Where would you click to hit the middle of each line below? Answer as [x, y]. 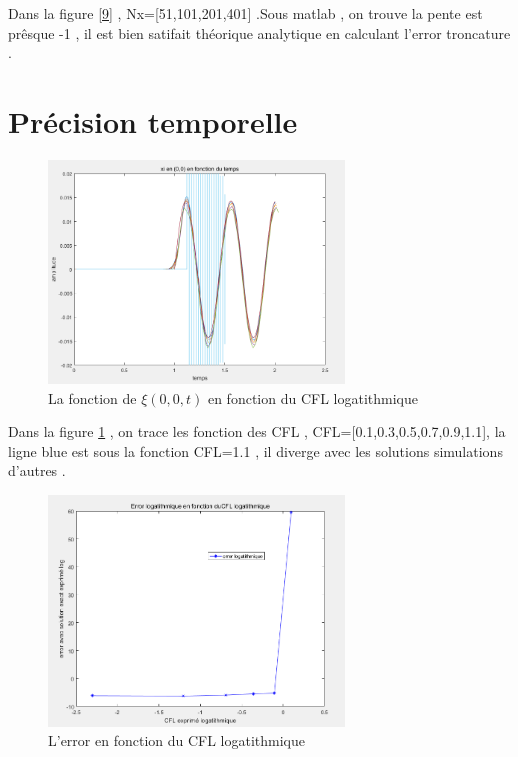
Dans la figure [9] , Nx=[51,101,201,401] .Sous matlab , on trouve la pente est [245, 13]
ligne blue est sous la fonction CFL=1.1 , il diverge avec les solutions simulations [255, 450]
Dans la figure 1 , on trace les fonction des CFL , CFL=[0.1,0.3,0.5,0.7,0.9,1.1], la [257, 431]
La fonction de [92, 397]
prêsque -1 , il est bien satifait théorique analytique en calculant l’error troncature [259, 32]
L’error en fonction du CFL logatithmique [177, 740]
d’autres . [37, 470]
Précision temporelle [153, 120]
